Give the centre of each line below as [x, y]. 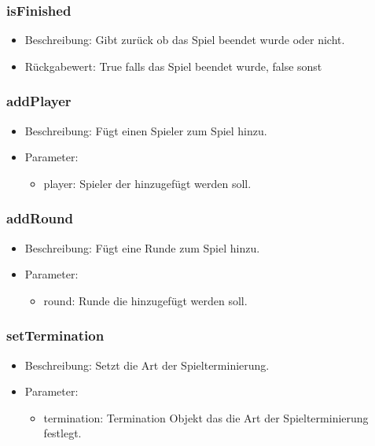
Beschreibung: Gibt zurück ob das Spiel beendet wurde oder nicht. [185, 40]
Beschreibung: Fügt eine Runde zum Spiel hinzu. [142, 247]
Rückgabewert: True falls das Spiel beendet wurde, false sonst [173, 66]
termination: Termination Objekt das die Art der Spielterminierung [206, 417]
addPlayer [39, 101]
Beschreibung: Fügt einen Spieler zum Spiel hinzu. [146, 130]
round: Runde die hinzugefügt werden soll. [145, 300]
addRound [40, 218]
